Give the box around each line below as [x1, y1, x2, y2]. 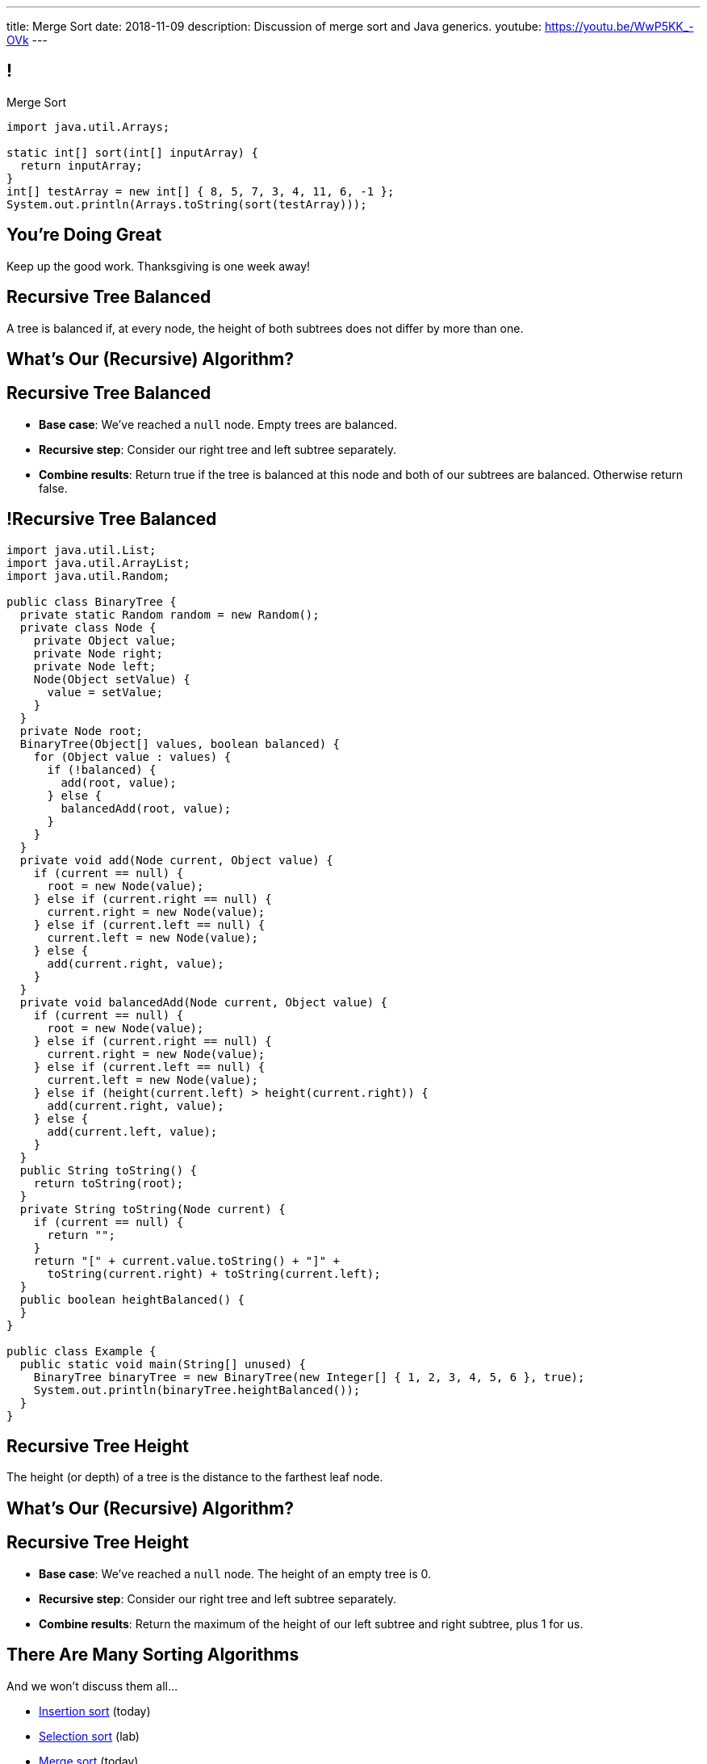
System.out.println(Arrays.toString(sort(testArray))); [6, 197, 367, 211]
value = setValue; [47, 685, 163, 699]
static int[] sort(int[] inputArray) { [6, 145, 258, 159]
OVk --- [6, 33, 48, 47]
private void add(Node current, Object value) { [19, 853, 333, 867]
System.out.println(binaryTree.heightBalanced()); [33, 1383, 361, 1396]
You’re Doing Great [6, 225, 162, 246]
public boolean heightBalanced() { [19, 1292, 245, 1306]
